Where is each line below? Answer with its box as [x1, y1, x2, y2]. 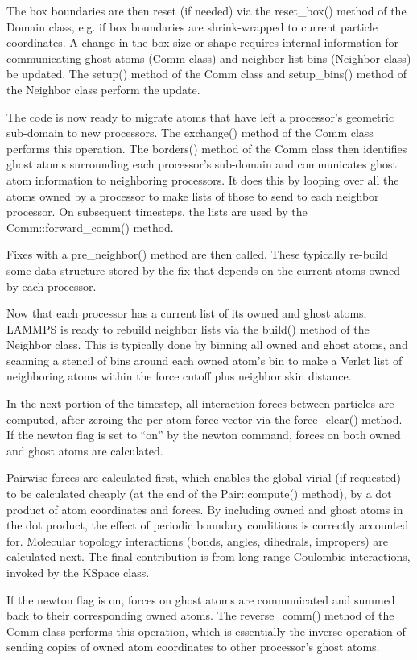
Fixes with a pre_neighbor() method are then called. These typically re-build [6, 246, 388, 263]
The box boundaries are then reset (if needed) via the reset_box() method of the [6, 2, 407, 19]
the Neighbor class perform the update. [6, 81, 200, 98]
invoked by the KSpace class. [6, 564, 150, 580]
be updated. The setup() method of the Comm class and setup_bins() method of [6, 65, 407, 82]
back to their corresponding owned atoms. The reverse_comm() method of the [6, 607, 394, 624]
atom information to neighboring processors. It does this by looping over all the [6, 171, 399, 188]
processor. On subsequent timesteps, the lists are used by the [6, 203, 308, 220]
